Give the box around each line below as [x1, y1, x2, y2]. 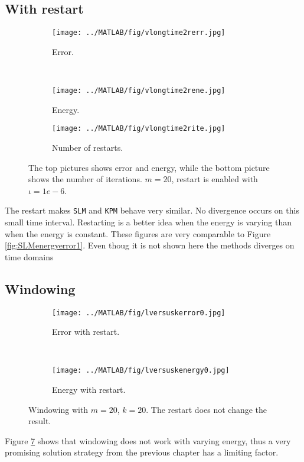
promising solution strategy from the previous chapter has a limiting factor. [5, 446, 279, 458]
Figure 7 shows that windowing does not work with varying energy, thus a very [5, 434, 291, 447]
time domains [5, 250, 54, 263]
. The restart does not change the [146, 403, 267, 415]
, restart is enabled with [171, 173, 258, 185]
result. [28, 415, 51, 427]
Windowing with [28, 403, 89, 415]
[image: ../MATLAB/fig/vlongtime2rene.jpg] [52, 86, 225, 95]
